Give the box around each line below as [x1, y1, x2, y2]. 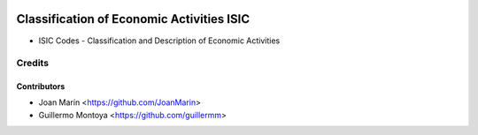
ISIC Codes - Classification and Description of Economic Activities [38, 35, 281, 46]
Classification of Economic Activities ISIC [16, 11, 251, 26]
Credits [16, 57, 49, 70]
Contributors [16, 81, 66, 92]
